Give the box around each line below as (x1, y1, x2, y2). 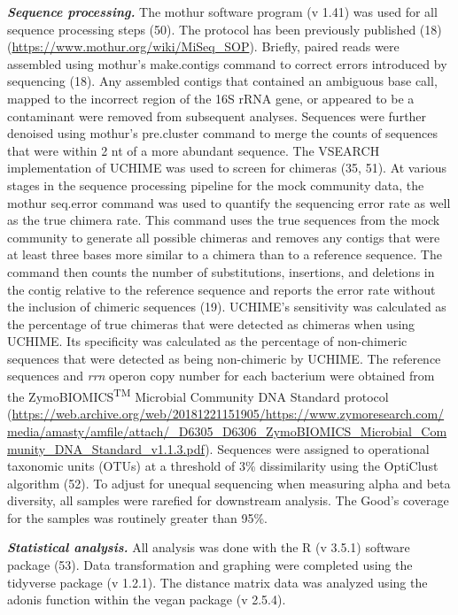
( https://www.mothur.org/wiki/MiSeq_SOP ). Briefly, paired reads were (7, 37, 400, 56)
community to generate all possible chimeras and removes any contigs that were (7, 227, 440, 246)
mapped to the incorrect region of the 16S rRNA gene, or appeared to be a (7, 88, 415, 107)
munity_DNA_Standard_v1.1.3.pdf (7, 439, 206, 457)
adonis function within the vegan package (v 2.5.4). (7, 590, 286, 609)
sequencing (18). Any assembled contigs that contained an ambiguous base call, (7, 72, 438, 90)
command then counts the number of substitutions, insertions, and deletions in (7, 262, 435, 281)
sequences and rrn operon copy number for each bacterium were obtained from (7, 366, 435, 385)
